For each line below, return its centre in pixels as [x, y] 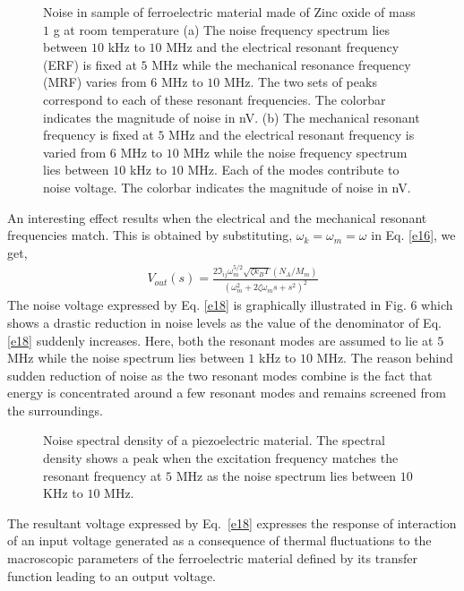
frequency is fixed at [99, 135]
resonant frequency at [103, 475]
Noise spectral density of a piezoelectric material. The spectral [214, 440]
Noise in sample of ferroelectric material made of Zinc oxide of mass [229, 12]
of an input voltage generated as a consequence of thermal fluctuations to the [219, 540]
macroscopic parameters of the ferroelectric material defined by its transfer [212, 558]
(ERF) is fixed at [90, 64]
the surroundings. [55, 410]
